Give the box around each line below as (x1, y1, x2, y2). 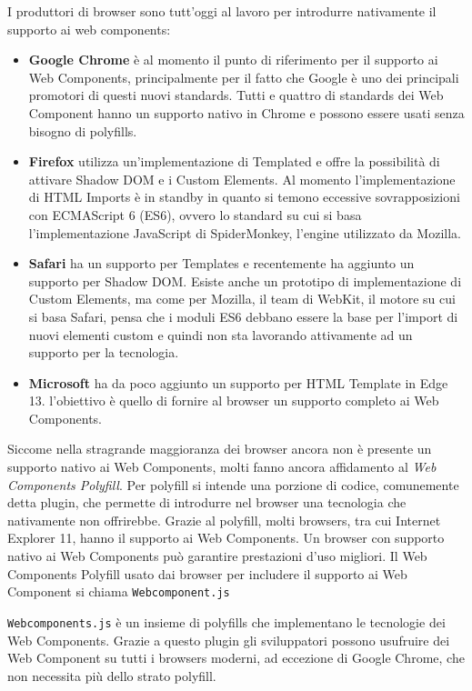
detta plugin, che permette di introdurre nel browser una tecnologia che (7, 493, 407, 512)
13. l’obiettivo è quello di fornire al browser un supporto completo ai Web (28, 391, 439, 410)
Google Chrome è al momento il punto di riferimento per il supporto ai (28, 50, 438, 69)
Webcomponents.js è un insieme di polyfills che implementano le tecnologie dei (7, 612, 446, 631)
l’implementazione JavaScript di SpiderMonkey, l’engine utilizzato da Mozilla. (28, 223, 461, 242)
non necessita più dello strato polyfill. (7, 666, 216, 685)
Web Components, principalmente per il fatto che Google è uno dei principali (28, 67, 459, 86)
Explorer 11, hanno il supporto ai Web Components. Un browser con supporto (7, 528, 445, 547)
